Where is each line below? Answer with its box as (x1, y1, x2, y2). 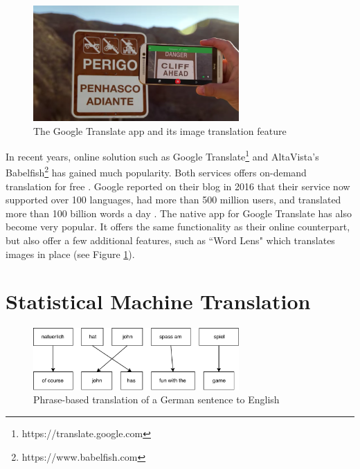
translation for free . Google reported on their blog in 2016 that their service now (6, 178, 350, 193)
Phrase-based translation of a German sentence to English (33, 392, 280, 407)
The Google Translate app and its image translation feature (33, 123, 287, 138)
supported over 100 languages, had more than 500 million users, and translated (6, 192, 341, 207)
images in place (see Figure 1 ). (6, 246, 135, 261)
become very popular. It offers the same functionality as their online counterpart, (6, 219, 350, 234)
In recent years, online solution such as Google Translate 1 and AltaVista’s (6, 147, 319, 163)
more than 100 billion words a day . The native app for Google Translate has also (6, 205, 352, 220)
